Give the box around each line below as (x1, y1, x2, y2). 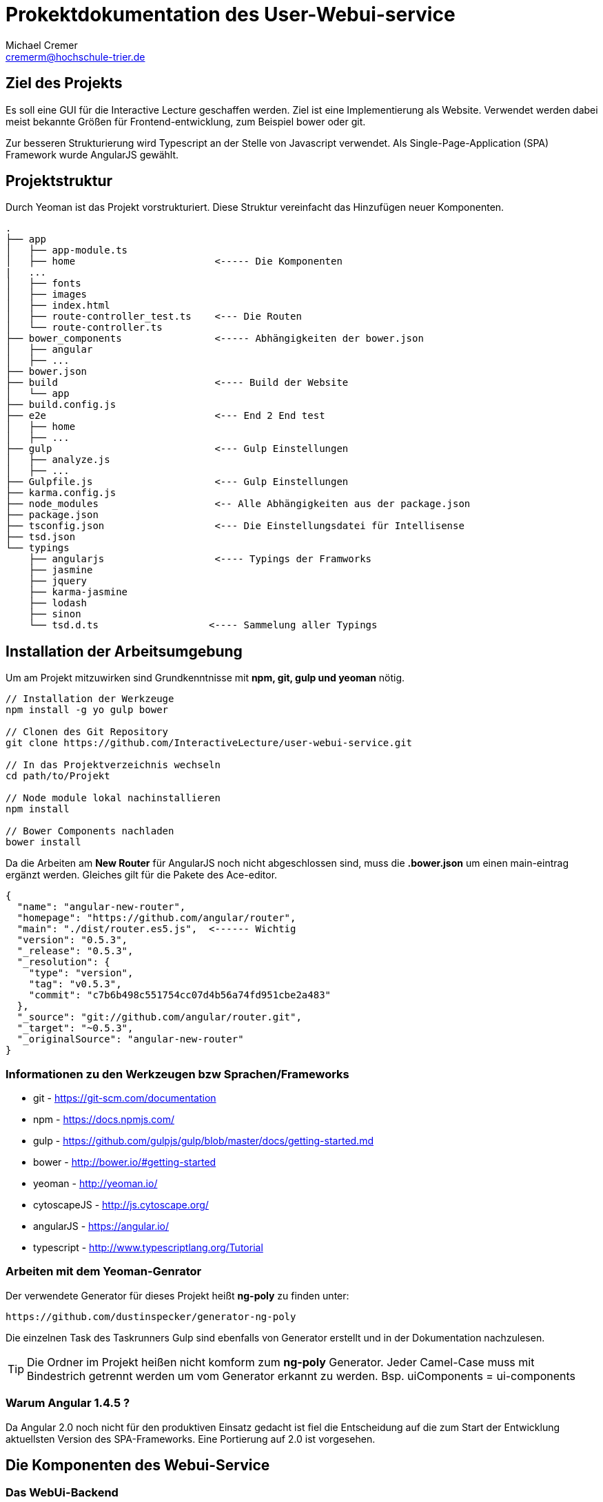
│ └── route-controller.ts (6, 322, 163, 333)
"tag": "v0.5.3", (28, 978, 122, 990)
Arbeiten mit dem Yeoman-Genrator (6, 1264, 202, 1279)
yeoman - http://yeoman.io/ (33, 1177, 158, 1190)
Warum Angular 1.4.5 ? (6, 1396, 130, 1410)
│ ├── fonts (6, 278, 81, 289)
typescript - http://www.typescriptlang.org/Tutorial (33, 1242, 263, 1254)
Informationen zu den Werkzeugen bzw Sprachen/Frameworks (6, 1067, 349, 1081)
